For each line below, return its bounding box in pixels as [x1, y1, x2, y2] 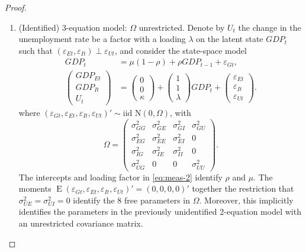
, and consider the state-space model [114, 44, 247, 56]
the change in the [238, 21, 301, 33]
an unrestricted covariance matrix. [18, 217, 143, 230]
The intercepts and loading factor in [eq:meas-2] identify [18, 170, 223, 183]
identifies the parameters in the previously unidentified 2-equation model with [18, 205, 301, 218]
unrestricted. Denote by [138, 21, 225, 33]
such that [18, 44, 53, 56]
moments [18, 182, 51, 195]
